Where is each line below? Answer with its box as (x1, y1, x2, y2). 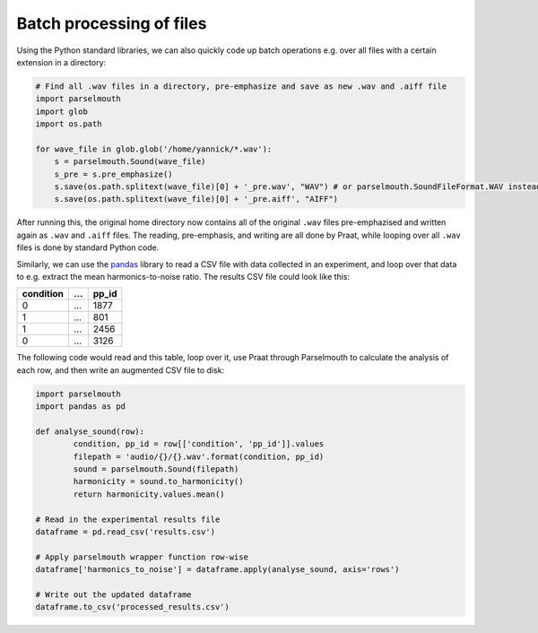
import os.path (35, 119, 102, 129)
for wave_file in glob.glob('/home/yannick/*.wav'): (35, 143, 273, 154)
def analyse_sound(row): (35, 426, 145, 437)
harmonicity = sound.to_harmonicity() (73, 476, 244, 487)
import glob (35, 106, 89, 117)
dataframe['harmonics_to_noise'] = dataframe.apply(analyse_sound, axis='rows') (35, 565, 400, 575)
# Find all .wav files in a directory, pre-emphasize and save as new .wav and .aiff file (35, 81, 447, 91)
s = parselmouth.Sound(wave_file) (54, 157, 206, 167)
